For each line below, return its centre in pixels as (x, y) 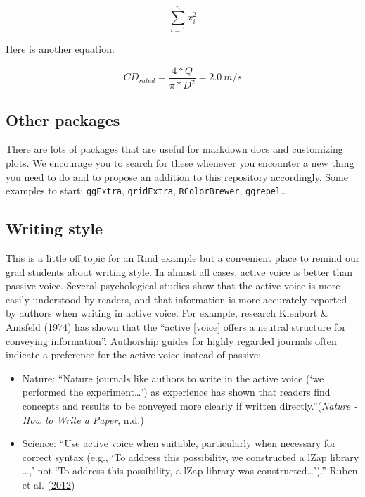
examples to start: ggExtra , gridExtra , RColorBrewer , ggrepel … (147, 190)
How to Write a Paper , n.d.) (83, 419)
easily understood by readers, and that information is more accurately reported (177, 299)
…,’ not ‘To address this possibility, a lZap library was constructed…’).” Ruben (190, 471)
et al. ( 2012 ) (49, 484)
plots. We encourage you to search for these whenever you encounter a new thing (180, 162)
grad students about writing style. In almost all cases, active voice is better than (179, 271)
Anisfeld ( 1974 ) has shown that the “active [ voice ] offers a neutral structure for (176, 326)
